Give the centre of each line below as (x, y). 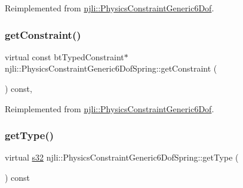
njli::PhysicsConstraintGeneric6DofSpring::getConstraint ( (111, 68)
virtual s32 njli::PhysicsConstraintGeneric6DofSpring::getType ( (122, 157)
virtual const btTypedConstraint (64, 56)
